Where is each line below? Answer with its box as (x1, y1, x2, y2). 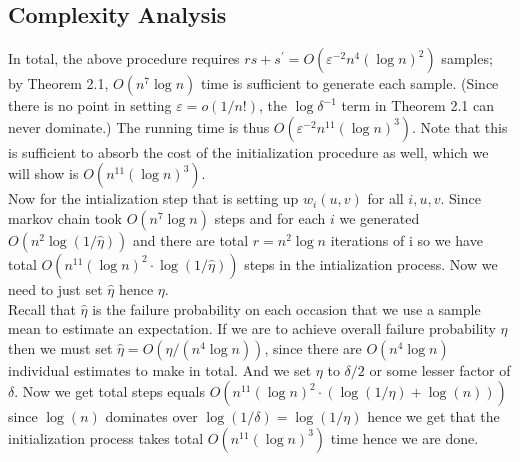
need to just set (8, 278, 103, 299)
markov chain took (8, 207, 122, 228)
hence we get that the (367, 406, 500, 427)
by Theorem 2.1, (8, 73, 109, 94)
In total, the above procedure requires (8, 48, 240, 69)
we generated (339, 207, 420, 228)
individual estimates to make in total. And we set (8, 359, 312, 380)
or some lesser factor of (369, 359, 511, 380)
